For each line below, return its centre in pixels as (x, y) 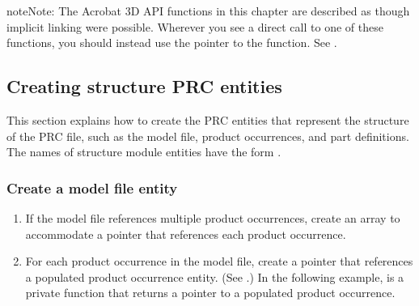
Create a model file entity (92, 187)
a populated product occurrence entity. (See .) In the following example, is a (215, 276)
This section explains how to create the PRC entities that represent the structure (208, 119)
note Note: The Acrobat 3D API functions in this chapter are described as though (208, 11)
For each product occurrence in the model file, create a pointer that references (219, 261)
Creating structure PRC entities (144, 86)
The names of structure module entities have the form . (144, 152)
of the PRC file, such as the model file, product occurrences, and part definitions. (208, 136)
